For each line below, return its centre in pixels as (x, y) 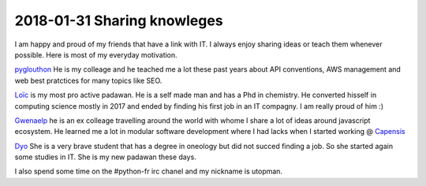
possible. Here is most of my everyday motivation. (96, 54)
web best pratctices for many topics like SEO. (88, 80)
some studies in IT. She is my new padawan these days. (105, 157)
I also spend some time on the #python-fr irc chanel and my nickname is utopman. (149, 171)
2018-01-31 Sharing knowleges (119, 20)
